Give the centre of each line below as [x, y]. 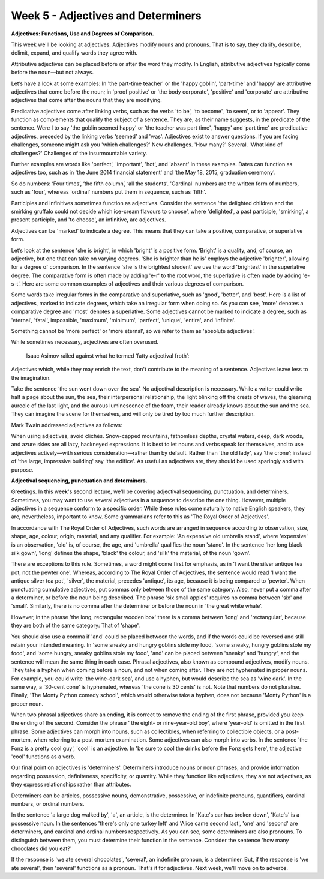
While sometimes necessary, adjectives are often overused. [85, 342]
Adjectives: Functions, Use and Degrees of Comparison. [82, 34]
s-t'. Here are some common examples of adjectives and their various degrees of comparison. [127, 284]
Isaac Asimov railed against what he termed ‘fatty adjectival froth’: [108, 355]
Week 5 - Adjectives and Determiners [106, 16]
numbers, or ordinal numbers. [48, 803]
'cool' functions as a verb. [43, 757]
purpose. [22, 469]
